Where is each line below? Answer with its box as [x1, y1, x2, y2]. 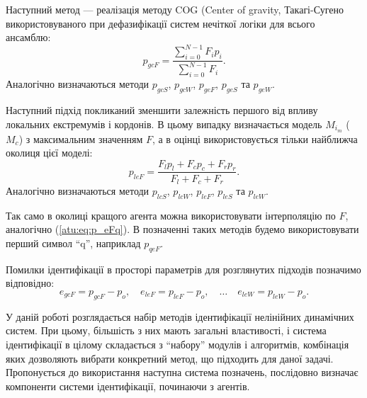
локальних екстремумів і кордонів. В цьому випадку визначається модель [6, 116, 322, 131]
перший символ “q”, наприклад [6, 235, 141, 250]
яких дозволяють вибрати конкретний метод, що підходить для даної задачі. [6, 351, 334, 365]
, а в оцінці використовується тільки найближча [152, 131, 358, 146]
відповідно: [6, 275, 55, 290]
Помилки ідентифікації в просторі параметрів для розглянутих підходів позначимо [6, 261, 361, 276]
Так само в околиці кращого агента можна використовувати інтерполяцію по [6, 207, 336, 222]
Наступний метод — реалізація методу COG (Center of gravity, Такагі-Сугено [6, 2, 344, 16]
